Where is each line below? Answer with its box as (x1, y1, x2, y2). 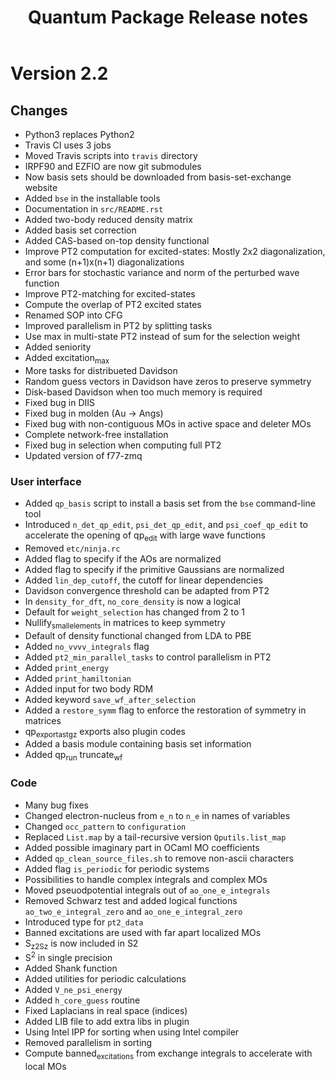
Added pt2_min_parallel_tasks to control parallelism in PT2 (24, 651, 272, 663)
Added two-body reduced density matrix (24, 214, 193, 225)
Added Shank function (24, 962, 118, 975)
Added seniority (24, 341, 92, 353)
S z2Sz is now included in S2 (24, 937, 139, 951)
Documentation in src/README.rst (24, 203, 164, 215)
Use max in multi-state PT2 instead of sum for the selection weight (24, 331, 301, 342)
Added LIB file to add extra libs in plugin (24, 1016, 190, 1028)
